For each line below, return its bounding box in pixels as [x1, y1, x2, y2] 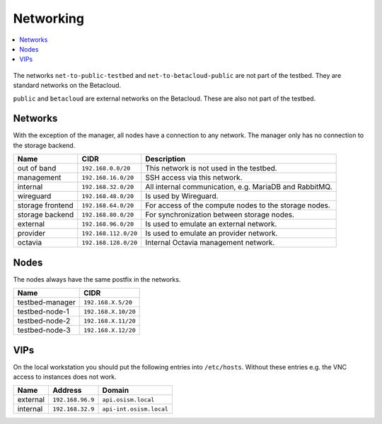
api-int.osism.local [102, 405, 169, 413]
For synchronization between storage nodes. [145, 210, 295, 219]
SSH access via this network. [145, 173, 243, 183]
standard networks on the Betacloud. [13, 81, 122, 90]
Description [145, 154, 186, 164]
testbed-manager [17, 297, 76, 307]
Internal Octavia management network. [145, 238, 275, 248]
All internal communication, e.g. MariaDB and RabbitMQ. [145, 182, 332, 192]
